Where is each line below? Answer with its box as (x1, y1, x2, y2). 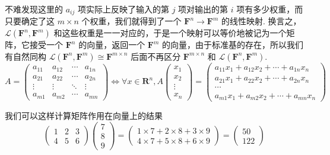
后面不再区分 (131, 50, 181, 62)
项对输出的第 (178, 3, 229, 15)
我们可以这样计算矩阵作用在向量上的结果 (5, 109, 163, 122)
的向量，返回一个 (78, 38, 145, 51)
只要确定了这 (5, 15, 55, 27)
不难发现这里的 (5, 3, 63, 15)
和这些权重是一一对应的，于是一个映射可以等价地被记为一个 (53, 27, 287, 39)
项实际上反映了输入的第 (77, 3, 169, 15)
